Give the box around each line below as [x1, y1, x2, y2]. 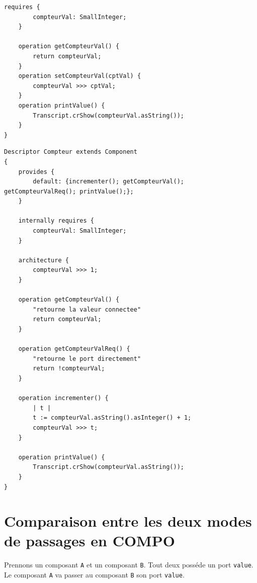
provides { [18, 168, 55, 175]
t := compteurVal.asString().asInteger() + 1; [33, 414, 192, 422]
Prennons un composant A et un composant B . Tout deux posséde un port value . [4, 559, 253, 570]
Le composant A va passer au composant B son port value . [4, 569, 185, 580]
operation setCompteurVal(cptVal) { [18, 72, 141, 80]
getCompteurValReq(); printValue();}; [4, 187, 134, 195]
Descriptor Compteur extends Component [4, 148, 137, 156]
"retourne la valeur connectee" [33, 306, 141, 313]
